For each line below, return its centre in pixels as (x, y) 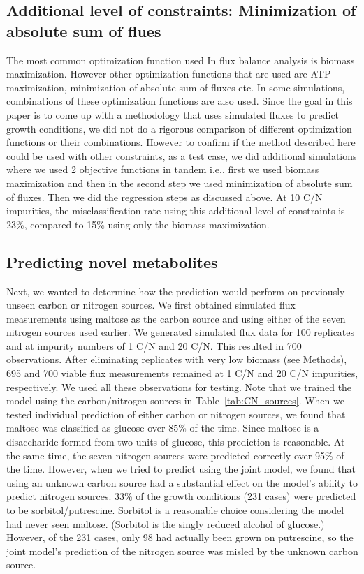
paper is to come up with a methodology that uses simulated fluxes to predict (173, 114)
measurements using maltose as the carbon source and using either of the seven (176, 318)
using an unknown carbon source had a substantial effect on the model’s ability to (182, 482)
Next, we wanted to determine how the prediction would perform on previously (176, 291)
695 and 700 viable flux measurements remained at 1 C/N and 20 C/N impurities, (182, 373)
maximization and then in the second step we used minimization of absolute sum (180, 183)
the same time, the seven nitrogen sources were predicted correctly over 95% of (175, 455)
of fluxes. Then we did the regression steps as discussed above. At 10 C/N (165, 197)
